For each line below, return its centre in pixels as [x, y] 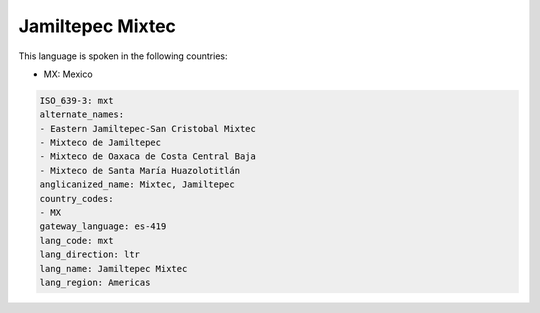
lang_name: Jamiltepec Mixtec [113, 268]
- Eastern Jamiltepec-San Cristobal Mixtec [148, 128]
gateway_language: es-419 [103, 226]
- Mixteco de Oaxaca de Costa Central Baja [148, 156]
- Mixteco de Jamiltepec [100, 143]
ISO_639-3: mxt [76, 100]
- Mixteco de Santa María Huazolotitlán [139, 170]
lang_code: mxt [76, 240]
